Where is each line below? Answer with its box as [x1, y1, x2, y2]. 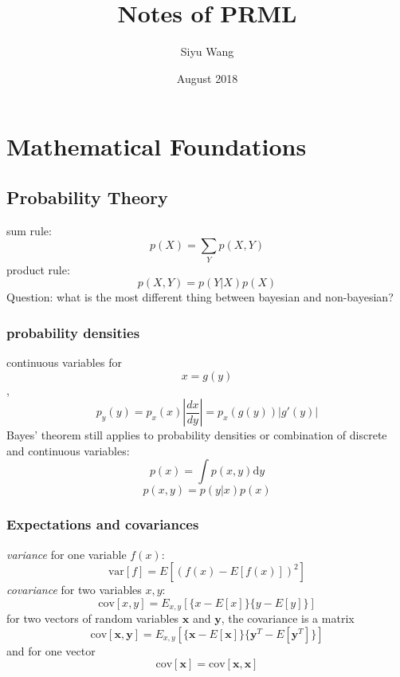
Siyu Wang [180, 43, 234, 60]
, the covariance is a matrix [221, 610, 355, 627]
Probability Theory [6, 184, 168, 209]
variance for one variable [6, 545, 127, 562]
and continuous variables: [6, 442, 130, 459]
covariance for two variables [6, 581, 142, 598]
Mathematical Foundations [6, 130, 307, 163]
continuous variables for [6, 354, 122, 371]
